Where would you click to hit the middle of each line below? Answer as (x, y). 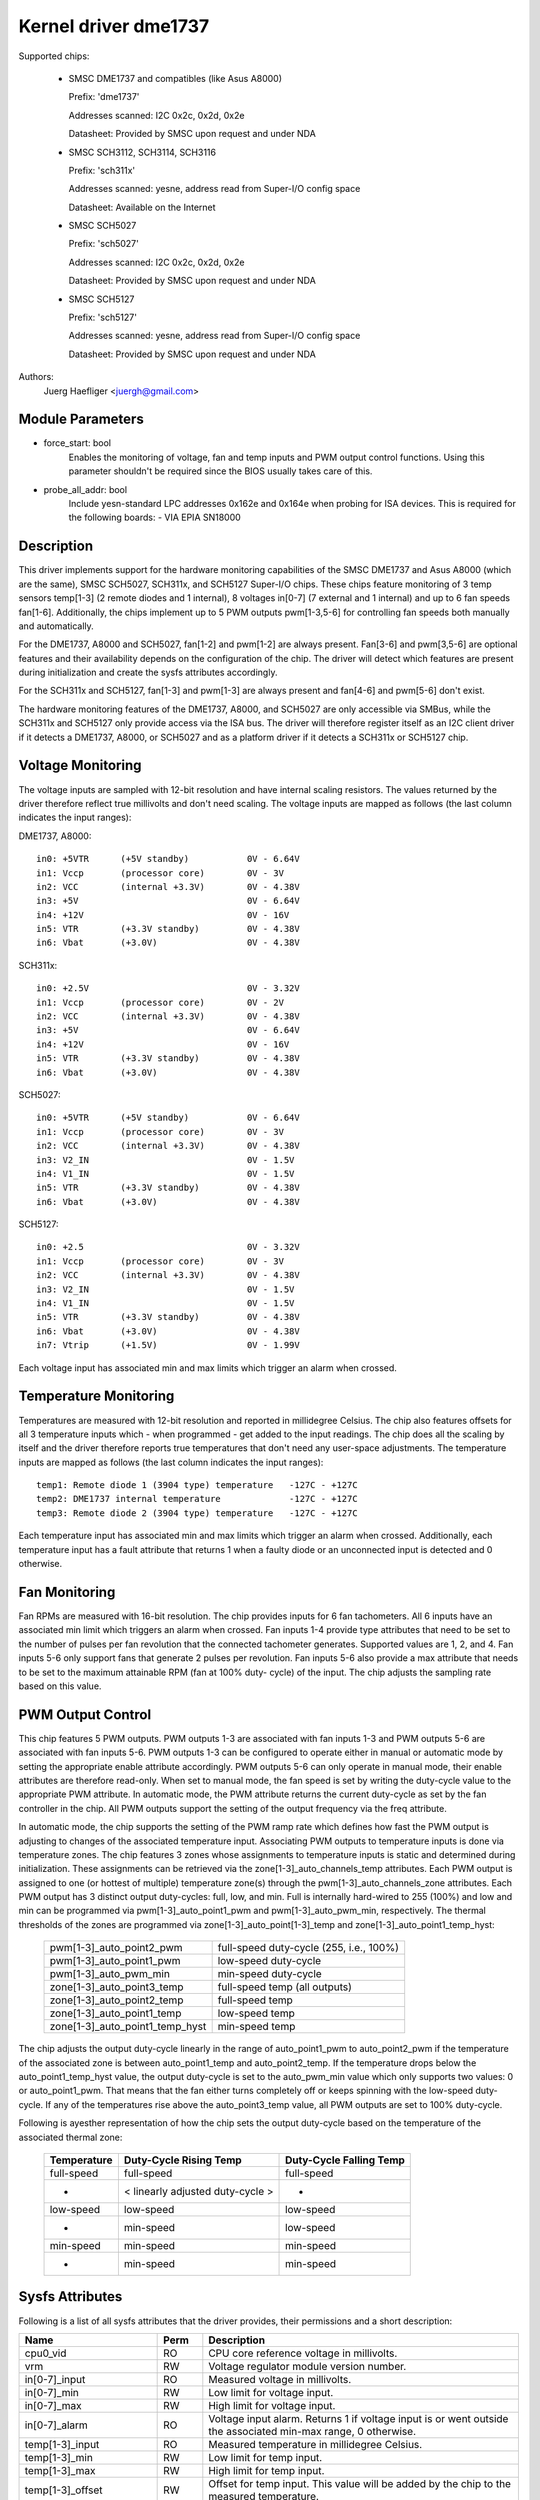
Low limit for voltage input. (271, 2392)
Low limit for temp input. (265, 2457)
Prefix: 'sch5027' (103, 244)
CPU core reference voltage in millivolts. (303, 2353)
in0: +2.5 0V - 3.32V (168, 1247)
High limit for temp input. (266, 2470)
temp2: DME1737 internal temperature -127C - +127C (197, 1499)
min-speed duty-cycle (269, 1974)
